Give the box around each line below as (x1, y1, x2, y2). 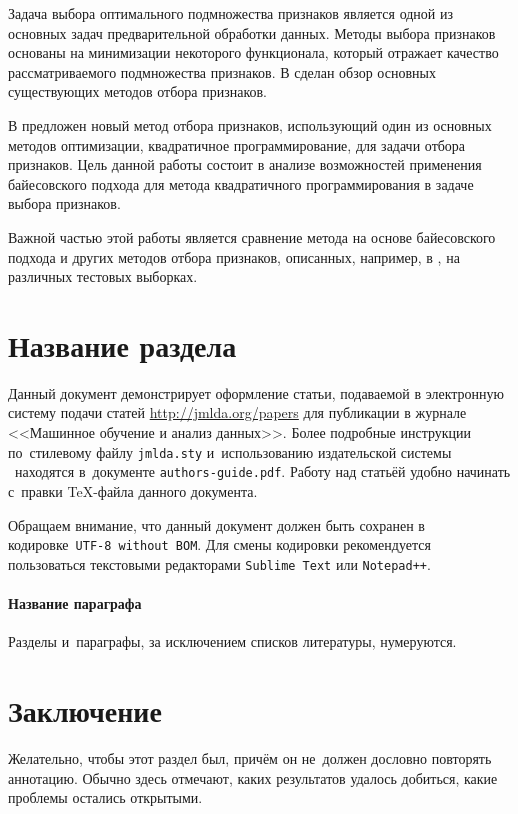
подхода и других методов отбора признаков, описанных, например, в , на (8, 246, 460, 267)
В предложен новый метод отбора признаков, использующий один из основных (8, 114, 492, 135)
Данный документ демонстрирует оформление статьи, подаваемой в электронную (8, 382, 505, 403)
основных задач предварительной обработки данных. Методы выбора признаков (8, 22, 496, 43)
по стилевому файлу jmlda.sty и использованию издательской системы (8, 441, 452, 462)
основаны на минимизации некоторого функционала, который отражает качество (8, 42, 499, 63)
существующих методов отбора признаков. (8, 81, 267, 102)
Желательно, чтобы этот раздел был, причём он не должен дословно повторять (8, 747, 492, 768)
